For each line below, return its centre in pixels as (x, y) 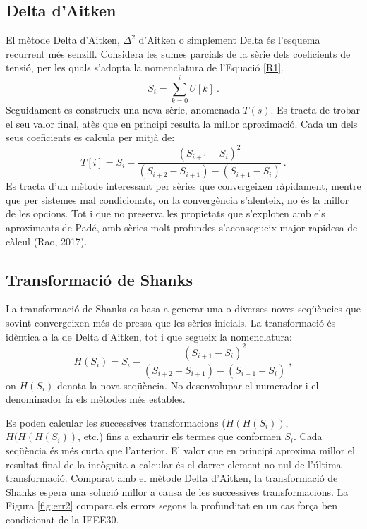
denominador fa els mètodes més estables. (96, 399)
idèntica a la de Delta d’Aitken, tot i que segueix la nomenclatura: (149, 336)
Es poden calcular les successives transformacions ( (116, 422)
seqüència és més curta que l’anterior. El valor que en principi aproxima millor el (180, 450)
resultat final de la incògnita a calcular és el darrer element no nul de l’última (174, 464)
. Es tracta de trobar (315, 110)
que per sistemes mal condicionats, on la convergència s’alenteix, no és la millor (178, 199)
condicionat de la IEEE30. (62, 519)
